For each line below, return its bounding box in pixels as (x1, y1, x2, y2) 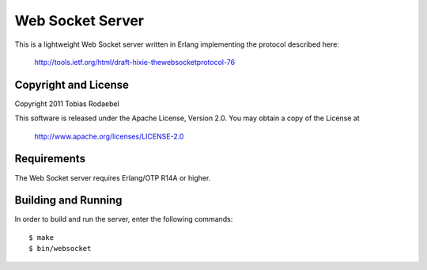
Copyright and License (14, 78, 130, 91)
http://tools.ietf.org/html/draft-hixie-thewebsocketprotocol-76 (34, 57, 236, 67)
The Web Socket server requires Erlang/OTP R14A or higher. (14, 173, 211, 182)
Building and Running (14, 194, 123, 207)
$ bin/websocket (28, 244, 92, 253)
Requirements (14, 152, 86, 165)
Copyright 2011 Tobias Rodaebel (14, 99, 120, 108)
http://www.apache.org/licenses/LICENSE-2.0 (34, 131, 184, 141)
